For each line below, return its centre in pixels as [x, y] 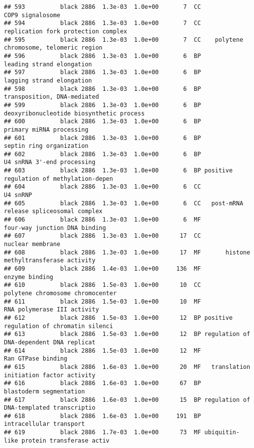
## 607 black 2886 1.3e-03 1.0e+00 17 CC [102, 236]
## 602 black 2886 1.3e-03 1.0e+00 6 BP [102, 154]
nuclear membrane [32, 244]
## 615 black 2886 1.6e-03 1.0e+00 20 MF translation [127, 367]
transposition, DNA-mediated [52, 97]
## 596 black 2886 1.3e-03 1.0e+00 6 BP [102, 56]
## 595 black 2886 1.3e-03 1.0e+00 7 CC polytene [124, 40]
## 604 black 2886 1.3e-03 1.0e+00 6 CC [102, 187]
